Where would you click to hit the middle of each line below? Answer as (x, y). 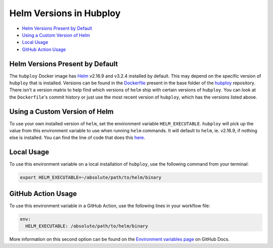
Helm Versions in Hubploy (65, 13)
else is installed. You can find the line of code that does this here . (77, 138)
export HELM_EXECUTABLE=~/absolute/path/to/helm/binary (91, 178)
